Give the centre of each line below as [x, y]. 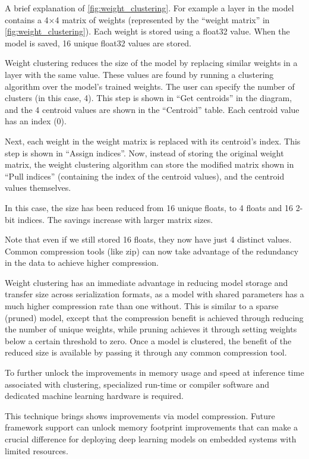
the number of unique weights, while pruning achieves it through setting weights [151, 329]
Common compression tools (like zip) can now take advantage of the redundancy [152, 251]
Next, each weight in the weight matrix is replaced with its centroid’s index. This [153, 141]
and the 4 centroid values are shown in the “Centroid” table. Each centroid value [152, 109]
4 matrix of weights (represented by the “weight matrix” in [162, 19]
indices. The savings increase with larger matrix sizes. [115, 219]
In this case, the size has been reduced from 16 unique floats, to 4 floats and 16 [149, 207]
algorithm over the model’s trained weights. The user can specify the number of [150, 86]
